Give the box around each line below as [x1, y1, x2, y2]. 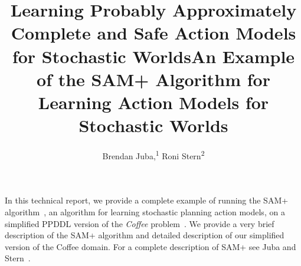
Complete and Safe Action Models [11, 21, 296, 45]
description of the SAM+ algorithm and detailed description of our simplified [5, 229, 284, 241]
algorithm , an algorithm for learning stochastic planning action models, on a [5, 205, 285, 218]
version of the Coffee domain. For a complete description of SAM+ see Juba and [5, 240, 296, 252]
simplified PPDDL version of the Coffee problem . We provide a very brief [5, 217, 274, 229]
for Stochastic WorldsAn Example [12, 44, 295, 68]
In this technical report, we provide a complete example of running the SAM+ [5, 194, 289, 206]
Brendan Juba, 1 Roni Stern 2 [102, 148, 205, 162]
